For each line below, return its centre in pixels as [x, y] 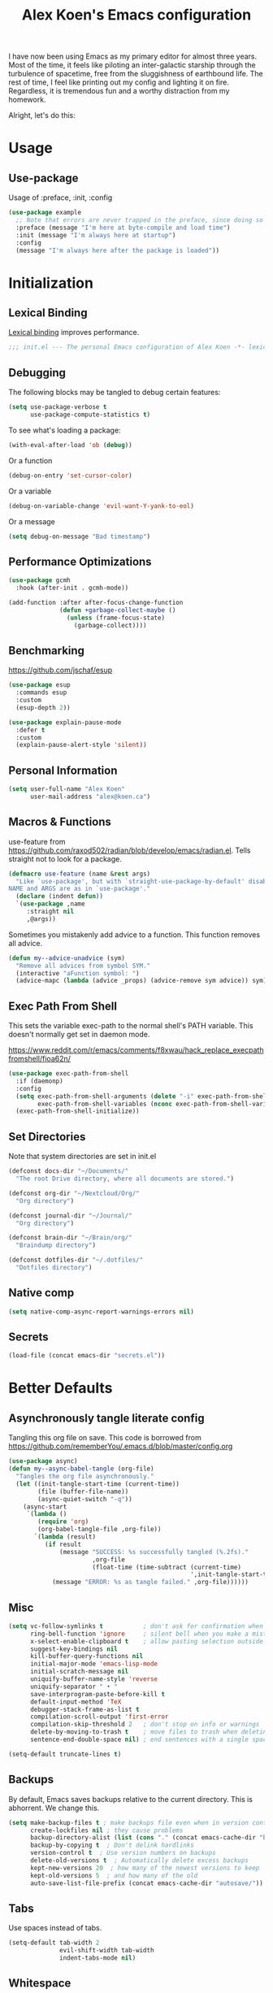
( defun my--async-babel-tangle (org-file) [81, 1469]
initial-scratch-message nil [79, 1672]
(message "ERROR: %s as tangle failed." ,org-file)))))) [150, 1583]
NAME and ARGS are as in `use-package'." [80, 889]
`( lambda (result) [65, 1537]
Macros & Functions [60, 822]
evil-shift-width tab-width [107, 1951]
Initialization [51, 283]
